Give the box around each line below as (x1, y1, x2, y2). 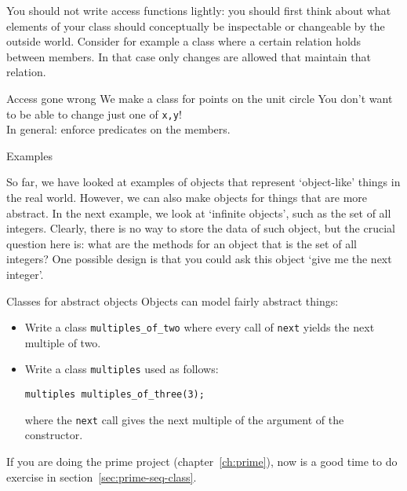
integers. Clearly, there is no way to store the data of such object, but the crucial (6, 220, 395, 236)
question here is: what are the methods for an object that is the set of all (6, 235, 357, 251)
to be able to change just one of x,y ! (6, 105, 182, 122)
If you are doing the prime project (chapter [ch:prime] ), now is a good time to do (6, 453, 398, 469)
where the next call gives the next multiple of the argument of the (24, 411, 344, 427)
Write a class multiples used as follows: (24, 361, 219, 377)
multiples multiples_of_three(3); (24, 389, 205, 401)
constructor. (24, 427, 83, 443)
